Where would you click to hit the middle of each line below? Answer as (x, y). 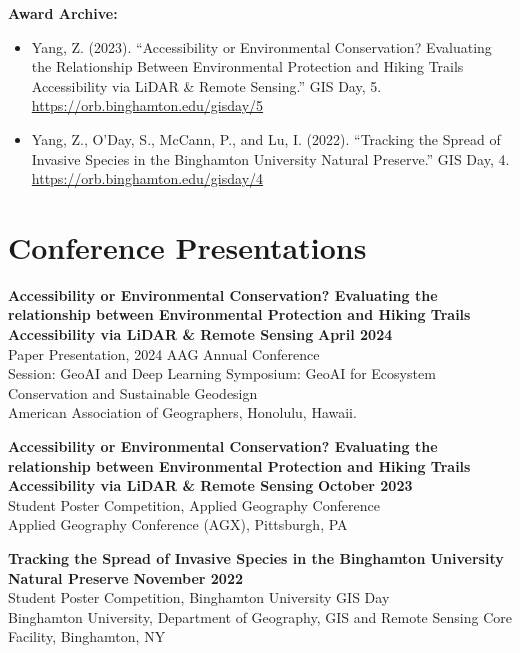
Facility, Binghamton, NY (87, 636)
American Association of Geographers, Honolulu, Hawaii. (182, 412)
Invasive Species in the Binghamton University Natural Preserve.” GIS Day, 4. (270, 158)
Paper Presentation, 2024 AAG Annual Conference (164, 353)
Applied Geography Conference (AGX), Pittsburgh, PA (178, 524)
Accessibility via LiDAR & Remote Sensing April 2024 (200, 334)
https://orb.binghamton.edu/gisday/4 (147, 178)
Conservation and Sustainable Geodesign (133, 392)
